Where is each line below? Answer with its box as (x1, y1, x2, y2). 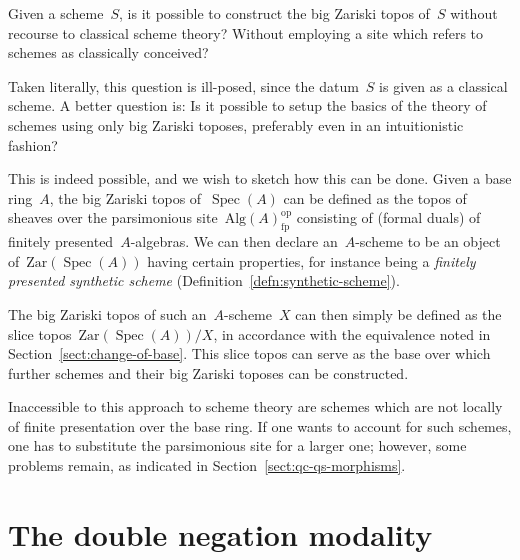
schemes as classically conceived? (8, 42, 209, 63)
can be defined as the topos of (283, 187, 467, 208)
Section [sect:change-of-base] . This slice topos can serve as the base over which (8, 343, 491, 364)
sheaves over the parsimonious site (8, 207, 218, 228)
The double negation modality (8, 513, 433, 554)
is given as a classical (379, 75, 508, 96)
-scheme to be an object (355, 231, 501, 252)
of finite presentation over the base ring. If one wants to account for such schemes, (8, 415, 512, 436)
